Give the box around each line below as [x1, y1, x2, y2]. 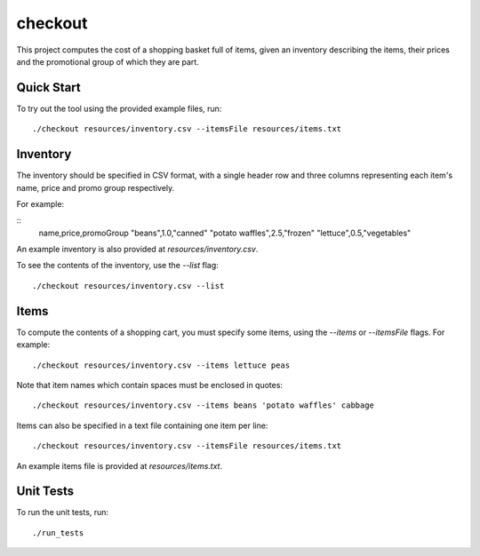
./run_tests [32, 528, 84, 537]
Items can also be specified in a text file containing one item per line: [16, 420, 268, 431]
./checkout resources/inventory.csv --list [32, 281, 225, 290]
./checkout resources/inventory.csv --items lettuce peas [32, 360, 291, 370]
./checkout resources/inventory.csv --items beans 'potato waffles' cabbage [32, 401, 375, 410]
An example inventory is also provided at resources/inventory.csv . [16, 244, 259, 255]
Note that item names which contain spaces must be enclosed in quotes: [16, 379, 284, 390]
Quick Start [16, 80, 81, 95]
